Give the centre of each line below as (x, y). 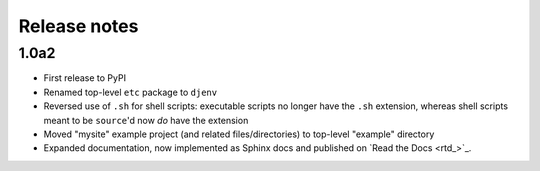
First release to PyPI (85, 78)
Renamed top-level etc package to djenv (130, 92)
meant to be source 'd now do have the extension (146, 120)
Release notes (78, 26)
